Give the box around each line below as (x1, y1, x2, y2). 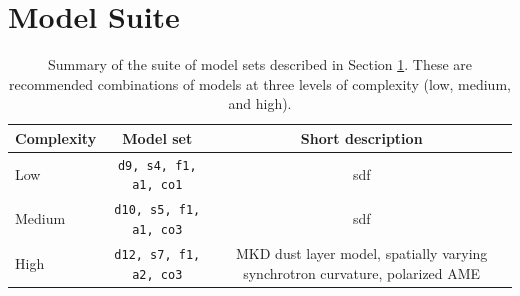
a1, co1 (132, 178, 183, 193)
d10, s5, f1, (114, 203, 201, 218)
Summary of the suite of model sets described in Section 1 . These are (48, 54, 472, 75)
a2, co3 (132, 267, 183, 282)
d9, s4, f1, (117, 158, 197, 173)
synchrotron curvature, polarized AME (243, 262, 481, 283)
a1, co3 (132, 222, 183, 237)
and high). (228, 93, 292, 114)
